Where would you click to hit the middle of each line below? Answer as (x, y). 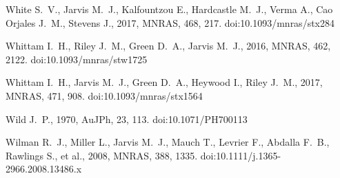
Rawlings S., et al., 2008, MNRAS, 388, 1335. (102, 155)
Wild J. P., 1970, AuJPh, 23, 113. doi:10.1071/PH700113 (127, 119)
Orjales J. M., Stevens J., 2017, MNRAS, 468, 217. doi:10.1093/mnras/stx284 (170, 22)
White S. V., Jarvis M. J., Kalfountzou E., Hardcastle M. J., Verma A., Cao (169, 9)
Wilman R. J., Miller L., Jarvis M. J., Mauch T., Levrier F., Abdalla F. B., (168, 142)
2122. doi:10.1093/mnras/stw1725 (77, 59)
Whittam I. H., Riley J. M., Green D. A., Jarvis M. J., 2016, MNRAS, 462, (168, 46)
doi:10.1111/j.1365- (241, 155)
